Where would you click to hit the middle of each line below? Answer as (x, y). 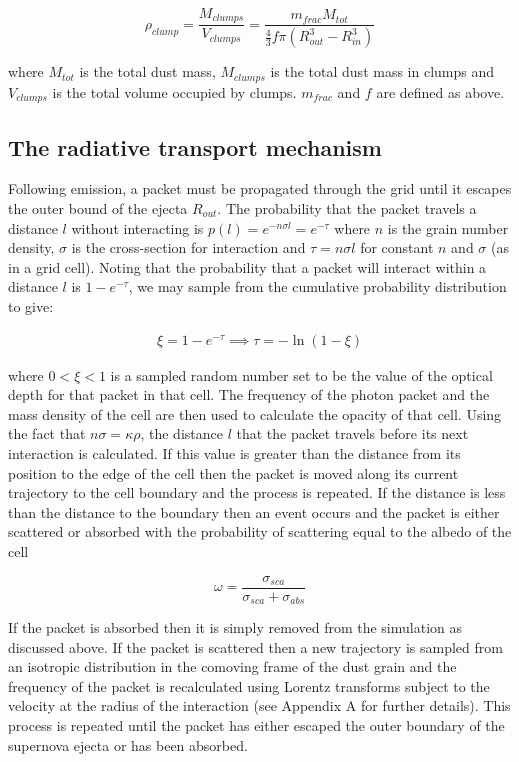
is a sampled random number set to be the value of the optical (301, 374)
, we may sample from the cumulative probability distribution (317, 286)
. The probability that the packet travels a (347, 208)
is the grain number (448, 227)
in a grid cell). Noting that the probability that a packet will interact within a (247, 266)
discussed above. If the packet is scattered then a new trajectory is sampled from (255, 646)
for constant (397, 247)
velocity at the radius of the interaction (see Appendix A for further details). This (259, 705)
